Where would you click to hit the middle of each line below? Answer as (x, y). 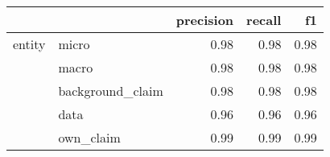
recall (264, 20)
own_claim (89, 137)
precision (205, 20)
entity (29, 44)
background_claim (111, 91)
